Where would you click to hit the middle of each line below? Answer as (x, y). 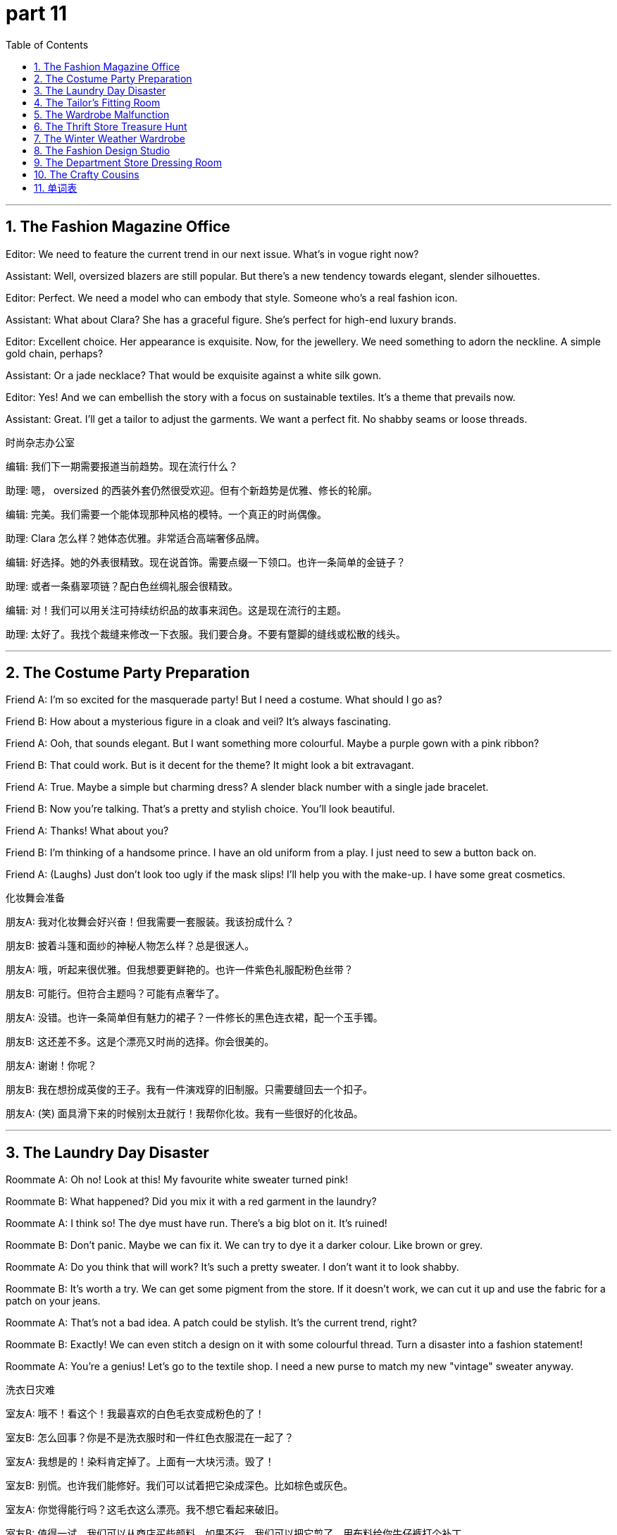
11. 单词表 (56, 187)
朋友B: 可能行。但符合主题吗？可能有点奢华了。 (116, 994)
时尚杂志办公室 (40, 442)
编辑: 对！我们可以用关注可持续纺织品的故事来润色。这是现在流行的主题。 (176, 610)
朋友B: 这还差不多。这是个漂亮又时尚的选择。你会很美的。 (140, 1042)
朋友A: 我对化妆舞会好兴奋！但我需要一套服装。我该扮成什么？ (150, 922)
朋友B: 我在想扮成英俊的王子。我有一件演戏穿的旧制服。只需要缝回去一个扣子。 (189, 1090)
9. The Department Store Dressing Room (128, 162)
